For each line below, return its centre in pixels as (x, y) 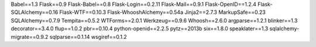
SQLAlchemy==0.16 (35, 12)
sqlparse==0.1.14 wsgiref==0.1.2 (88, 37)
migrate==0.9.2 (30, 37)
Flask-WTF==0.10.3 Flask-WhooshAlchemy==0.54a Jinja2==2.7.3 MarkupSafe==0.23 (162, 12)
